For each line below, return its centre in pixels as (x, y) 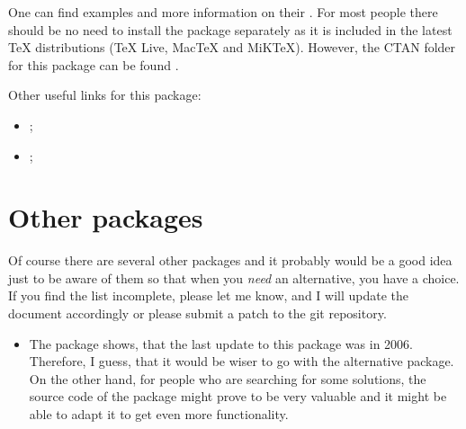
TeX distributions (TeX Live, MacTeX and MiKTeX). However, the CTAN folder (232, 47)
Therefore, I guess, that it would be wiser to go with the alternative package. (242, 361)
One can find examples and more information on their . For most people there (223, 12)
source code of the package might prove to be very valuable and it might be (238, 396)
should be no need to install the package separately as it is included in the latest (230, 29)
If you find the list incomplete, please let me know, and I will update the (209, 295)
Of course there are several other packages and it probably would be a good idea (230, 260)
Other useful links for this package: (105, 95)
